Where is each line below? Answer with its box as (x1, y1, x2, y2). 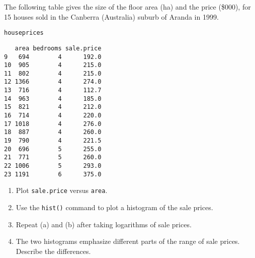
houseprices (4, 29, 44, 37)
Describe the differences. (16, 245, 91, 256)
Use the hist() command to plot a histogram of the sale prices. (16, 202, 213, 212)
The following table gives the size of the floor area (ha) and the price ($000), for (4, 2, 251, 12)
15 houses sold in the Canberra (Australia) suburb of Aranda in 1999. (4, 11, 219, 22)
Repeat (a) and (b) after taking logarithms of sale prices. (16, 219, 192, 229)
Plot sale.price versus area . (16, 185, 108, 196)
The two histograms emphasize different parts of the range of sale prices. (16, 236, 240, 246)
